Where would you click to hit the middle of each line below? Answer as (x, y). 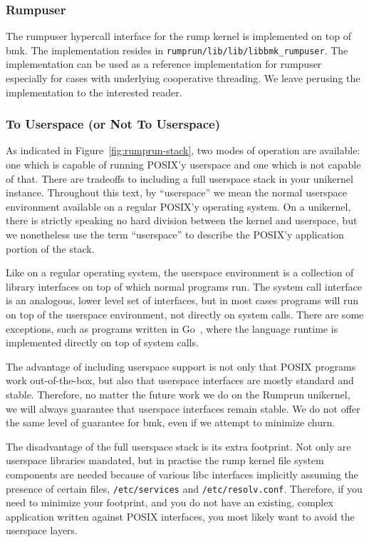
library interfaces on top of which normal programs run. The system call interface (184, 286)
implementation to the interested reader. (94, 92)
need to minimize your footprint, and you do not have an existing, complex (170, 502)
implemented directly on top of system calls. (102, 342)
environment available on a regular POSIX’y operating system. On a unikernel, (178, 206)
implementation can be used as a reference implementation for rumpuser (164, 64)
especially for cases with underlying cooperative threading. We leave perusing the (183, 78)
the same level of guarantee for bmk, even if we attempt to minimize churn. (171, 422)
